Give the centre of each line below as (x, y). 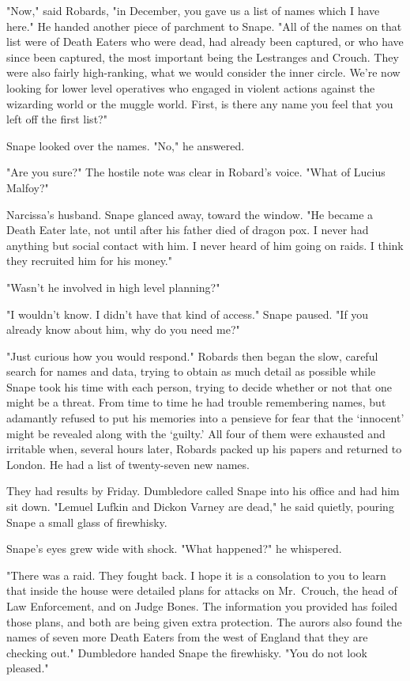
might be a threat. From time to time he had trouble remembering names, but (196, 402)
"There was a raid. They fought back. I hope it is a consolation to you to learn (196, 575)
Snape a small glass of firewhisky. (87, 522)
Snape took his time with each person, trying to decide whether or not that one (199, 386)
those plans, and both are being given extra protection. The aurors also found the (204, 621)
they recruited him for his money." (89, 261)
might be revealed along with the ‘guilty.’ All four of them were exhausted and (196, 433)
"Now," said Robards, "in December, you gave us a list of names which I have (193, 10)
